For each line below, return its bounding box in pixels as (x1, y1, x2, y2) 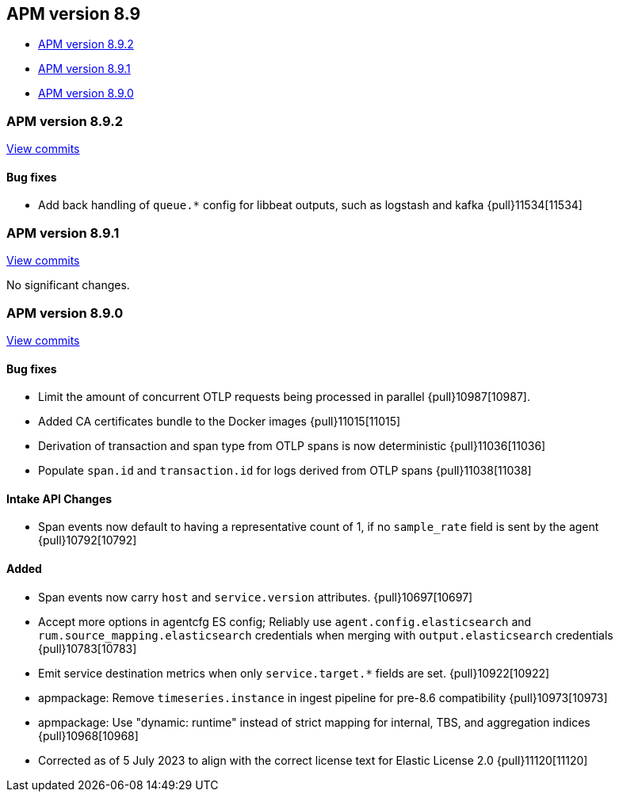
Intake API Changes (6, 491, 113, 506)
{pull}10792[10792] (38, 533, 137, 548)
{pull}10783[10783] (38, 641, 137, 655)
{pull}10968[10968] (38, 728, 139, 743)
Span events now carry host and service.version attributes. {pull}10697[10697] (38, 590, 473, 604)
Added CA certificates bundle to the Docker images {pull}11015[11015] (38, 414, 401, 429)
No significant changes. (6, 278, 130, 292)
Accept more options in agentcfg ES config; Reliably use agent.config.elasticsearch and (38, 614, 532, 628)
